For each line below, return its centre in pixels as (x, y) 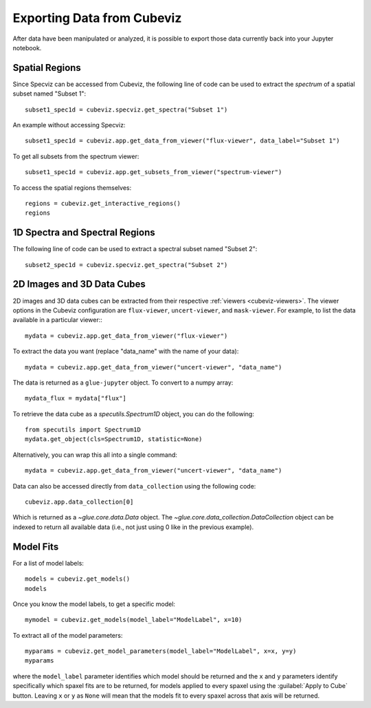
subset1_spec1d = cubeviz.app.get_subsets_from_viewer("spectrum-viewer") (154, 172)
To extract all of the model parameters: (68, 635)
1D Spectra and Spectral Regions (84, 233)
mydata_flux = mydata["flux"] (76, 398)
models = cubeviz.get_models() (78, 579)
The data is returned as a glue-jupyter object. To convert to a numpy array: (123, 383)
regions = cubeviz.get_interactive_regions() (103, 203)
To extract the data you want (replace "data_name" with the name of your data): (126, 352)
